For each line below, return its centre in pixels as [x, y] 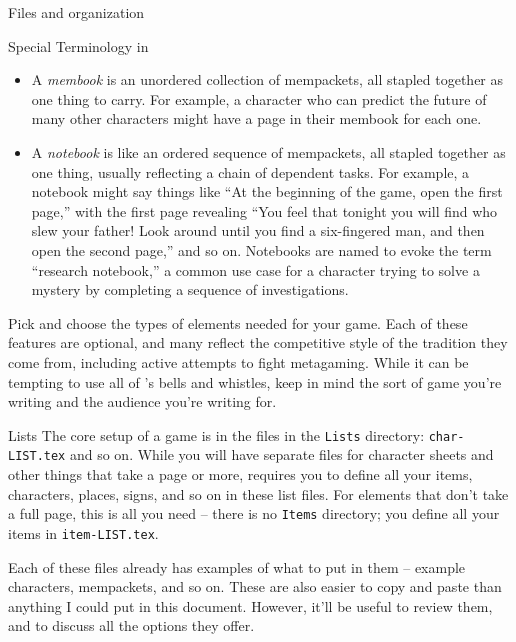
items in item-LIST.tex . [83, 532]
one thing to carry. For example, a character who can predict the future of [259, 98]
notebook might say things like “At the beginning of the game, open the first [267, 191]
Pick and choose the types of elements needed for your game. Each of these [238, 322]
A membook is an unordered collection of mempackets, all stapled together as [267, 79]
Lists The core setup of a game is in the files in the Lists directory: [216, 434]
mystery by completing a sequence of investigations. [190, 289]
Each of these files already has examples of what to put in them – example [237, 566]
